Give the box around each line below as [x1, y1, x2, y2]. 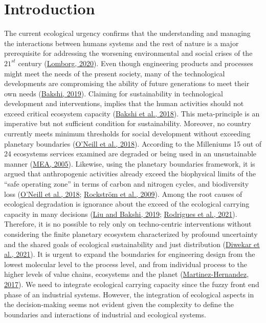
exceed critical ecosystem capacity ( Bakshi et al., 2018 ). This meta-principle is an [4, 108, 260, 118]
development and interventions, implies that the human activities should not [4, 98, 244, 109]
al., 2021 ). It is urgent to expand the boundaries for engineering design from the [4, 249, 255, 259]
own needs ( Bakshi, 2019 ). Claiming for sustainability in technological [4, 88, 223, 98]
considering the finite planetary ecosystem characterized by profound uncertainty [4, 229, 258, 239]
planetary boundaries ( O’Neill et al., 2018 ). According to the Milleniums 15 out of [4, 138, 262, 149]
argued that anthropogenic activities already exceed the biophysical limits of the [4, 168, 256, 179]
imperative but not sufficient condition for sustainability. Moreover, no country [4, 118, 251, 129]
